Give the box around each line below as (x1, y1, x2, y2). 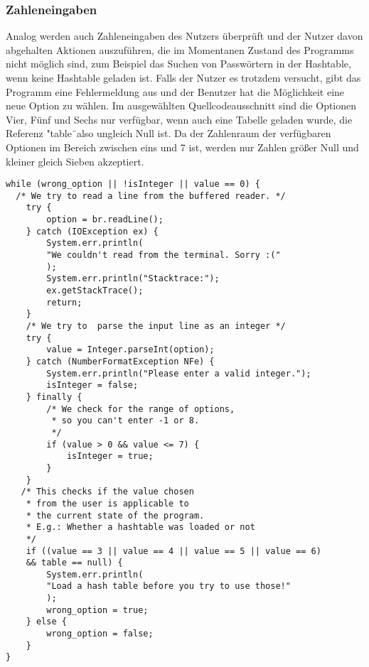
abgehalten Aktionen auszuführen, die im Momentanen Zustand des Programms (6, 42, 354, 57)
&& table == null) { (26, 558, 123, 568)
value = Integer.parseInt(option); (46, 345, 215, 355)
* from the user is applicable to (26, 498, 189, 509)
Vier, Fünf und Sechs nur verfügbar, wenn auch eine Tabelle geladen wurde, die (6, 112, 353, 126)
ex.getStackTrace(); (46, 286, 144, 296)
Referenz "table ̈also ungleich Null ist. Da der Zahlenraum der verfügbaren (6, 126, 331, 141)
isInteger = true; (66, 451, 154, 462)
